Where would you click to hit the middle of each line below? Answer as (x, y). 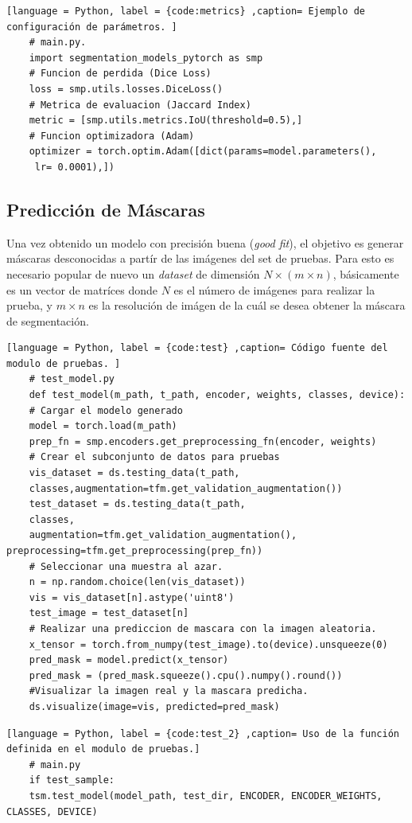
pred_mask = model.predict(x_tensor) (129, 660)
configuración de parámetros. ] (92, 27)
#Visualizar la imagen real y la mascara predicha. (169, 691)
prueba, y (30, 305)
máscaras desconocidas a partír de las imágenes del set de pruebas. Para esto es (200, 258)
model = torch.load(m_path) (103, 426)
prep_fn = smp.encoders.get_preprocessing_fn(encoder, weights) (203, 441)
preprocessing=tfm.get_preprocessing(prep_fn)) (135, 551)
